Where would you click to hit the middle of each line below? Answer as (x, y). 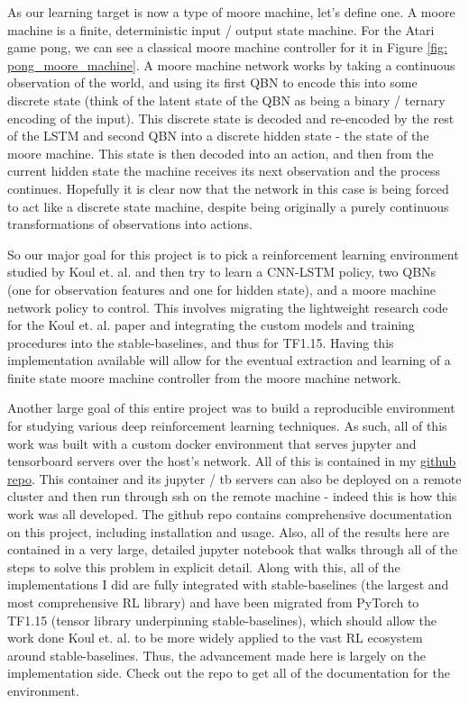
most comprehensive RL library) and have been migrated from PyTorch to (213, 602)
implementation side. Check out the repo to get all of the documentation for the (229, 673)
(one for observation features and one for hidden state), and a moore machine (221, 289)
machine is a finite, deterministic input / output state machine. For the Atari (221, 29)
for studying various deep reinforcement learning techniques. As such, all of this (227, 426)
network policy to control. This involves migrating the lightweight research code (228, 307)
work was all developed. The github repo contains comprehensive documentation (230, 514)
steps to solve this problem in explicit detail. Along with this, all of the (204, 566)
